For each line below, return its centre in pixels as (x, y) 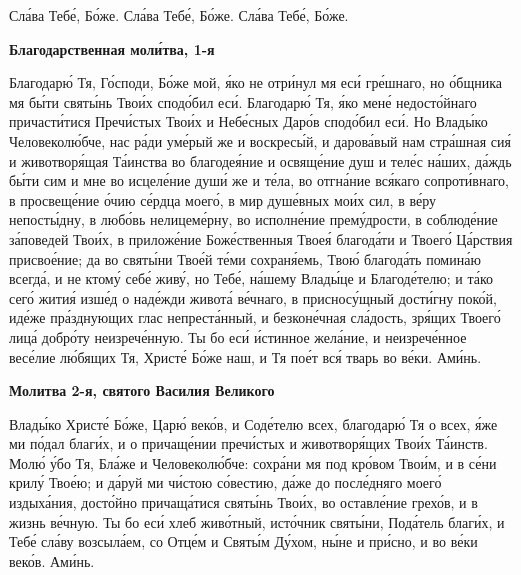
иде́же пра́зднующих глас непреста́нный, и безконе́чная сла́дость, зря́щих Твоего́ (255, 317)
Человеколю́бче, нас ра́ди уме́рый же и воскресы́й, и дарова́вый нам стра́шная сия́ (260, 140)
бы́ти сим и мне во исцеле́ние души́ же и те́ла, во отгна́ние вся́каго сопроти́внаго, (259, 180)
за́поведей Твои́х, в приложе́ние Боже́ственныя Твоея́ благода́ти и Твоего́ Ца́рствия (261, 238)
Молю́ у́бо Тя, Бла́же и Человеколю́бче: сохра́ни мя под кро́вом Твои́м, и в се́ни (253, 462)
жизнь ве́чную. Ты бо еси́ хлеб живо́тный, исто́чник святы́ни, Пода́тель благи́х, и (257, 521)
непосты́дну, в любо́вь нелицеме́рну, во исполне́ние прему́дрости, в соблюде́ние (253, 219)
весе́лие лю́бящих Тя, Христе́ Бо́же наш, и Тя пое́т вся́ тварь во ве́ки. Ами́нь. (245, 356)
